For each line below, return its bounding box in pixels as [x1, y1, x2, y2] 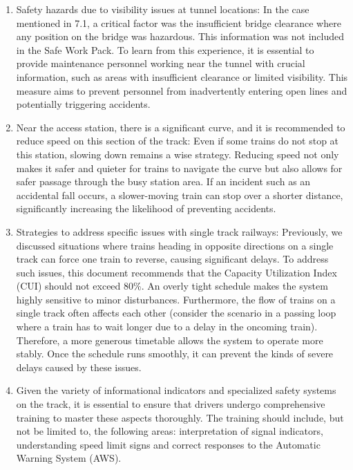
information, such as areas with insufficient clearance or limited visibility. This [16, 69, 348, 84]
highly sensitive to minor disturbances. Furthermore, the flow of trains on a [16, 292, 336, 306]
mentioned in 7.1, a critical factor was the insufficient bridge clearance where [16, 15, 341, 30]
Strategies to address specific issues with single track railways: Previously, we [16, 224, 343, 238]
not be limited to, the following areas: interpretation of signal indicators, [16, 424, 323, 438]
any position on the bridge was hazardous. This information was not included [16, 29, 345, 44]
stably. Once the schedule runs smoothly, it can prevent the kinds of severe [16, 346, 334, 361]
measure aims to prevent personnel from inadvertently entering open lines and [16, 83, 347, 97]
